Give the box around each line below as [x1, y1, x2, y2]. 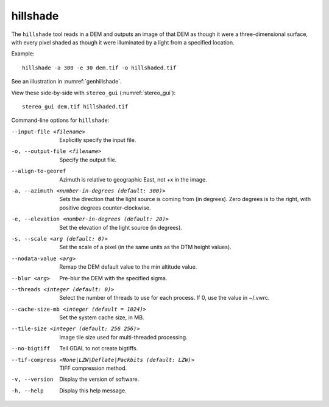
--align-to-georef [11, 168, 66, 175]
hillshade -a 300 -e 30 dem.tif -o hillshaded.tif [22, 64, 177, 71]
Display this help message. [59, 387, 127, 394]
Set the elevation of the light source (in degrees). [59, 224, 183, 231]
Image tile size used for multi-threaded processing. [59, 333, 188, 341]
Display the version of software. [59, 375, 140, 383]
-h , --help [11, 387, 44, 394]
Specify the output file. [59, 156, 117, 163]
